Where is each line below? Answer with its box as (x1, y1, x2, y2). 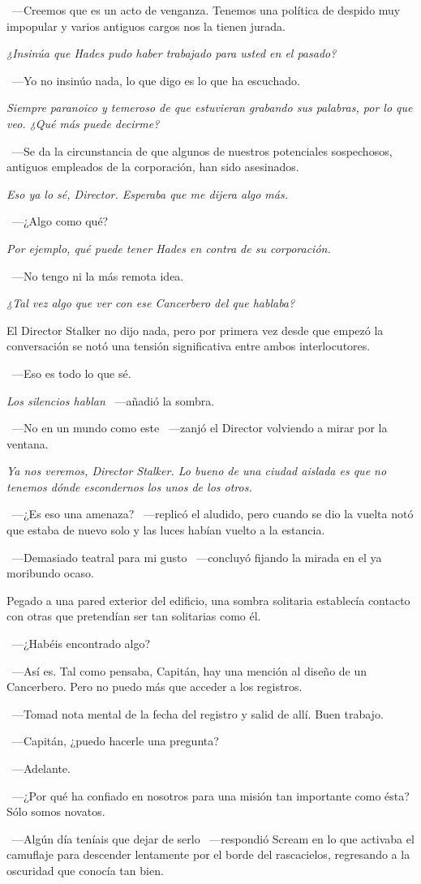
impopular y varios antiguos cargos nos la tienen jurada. (6, 17, 286, 34)
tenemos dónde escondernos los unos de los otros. (6, 478, 252, 495)
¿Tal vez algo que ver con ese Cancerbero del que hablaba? (6, 294, 295, 311)
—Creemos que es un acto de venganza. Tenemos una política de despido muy (11, 2, 401, 18)
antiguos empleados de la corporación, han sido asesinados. (6, 158, 299, 175)
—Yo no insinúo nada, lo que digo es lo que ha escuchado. (11, 71, 300, 88)
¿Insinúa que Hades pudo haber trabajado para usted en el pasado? (6, 45, 337, 62)
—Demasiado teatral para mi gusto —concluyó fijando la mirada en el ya (11, 548, 382, 565)
